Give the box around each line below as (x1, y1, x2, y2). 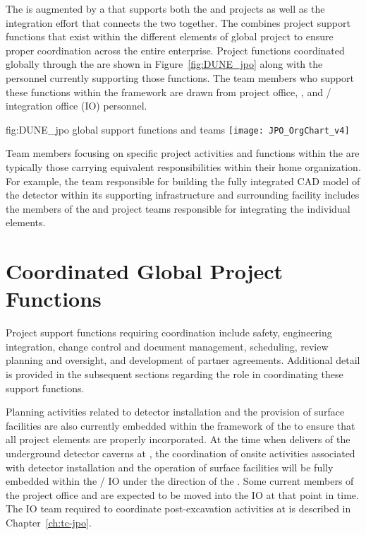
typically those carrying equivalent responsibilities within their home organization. (6, 160, 361, 174)
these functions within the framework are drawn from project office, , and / (6, 84, 331, 99)
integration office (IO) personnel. (6, 98, 147, 113)
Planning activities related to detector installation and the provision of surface (6, 404, 345, 419)
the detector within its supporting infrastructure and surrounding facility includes (6, 187, 360, 202)
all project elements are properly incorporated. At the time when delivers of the (6, 432, 350, 447)
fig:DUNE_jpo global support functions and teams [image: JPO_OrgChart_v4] (6, 122, 350, 136)
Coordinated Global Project (6, 257, 283, 286)
